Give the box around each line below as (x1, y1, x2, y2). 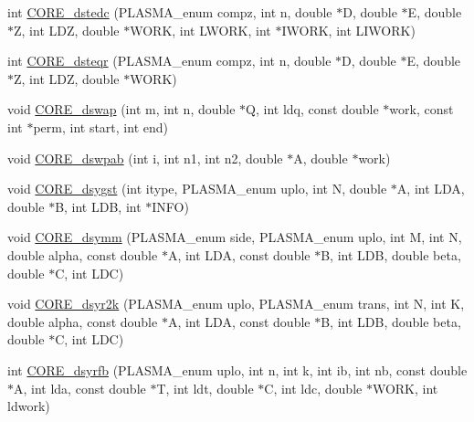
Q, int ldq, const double (246, 100, 379, 119)
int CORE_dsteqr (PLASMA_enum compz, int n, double (7, 51, 332, 70)
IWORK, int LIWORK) (281, 20, 416, 39)
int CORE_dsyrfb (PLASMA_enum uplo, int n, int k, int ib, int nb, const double (7, 360, 468, 379)
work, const (389, 100, 454, 119)
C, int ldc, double (264, 378, 363, 397)
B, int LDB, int (55, 196, 142, 216)
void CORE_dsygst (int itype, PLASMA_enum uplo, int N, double (7, 179, 387, 198)
